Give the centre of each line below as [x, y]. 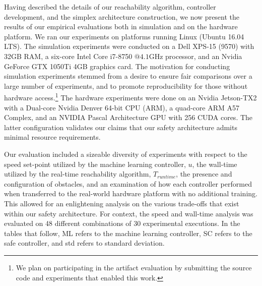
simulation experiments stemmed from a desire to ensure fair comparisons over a [128, 76]
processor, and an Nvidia [204, 56]
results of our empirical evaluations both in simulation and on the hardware [121, 26]
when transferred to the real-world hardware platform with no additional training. [131, 193]
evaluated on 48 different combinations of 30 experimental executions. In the [122, 223]
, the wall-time [215, 164]
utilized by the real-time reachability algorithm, [78, 174]
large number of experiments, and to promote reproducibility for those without [126, 85]
